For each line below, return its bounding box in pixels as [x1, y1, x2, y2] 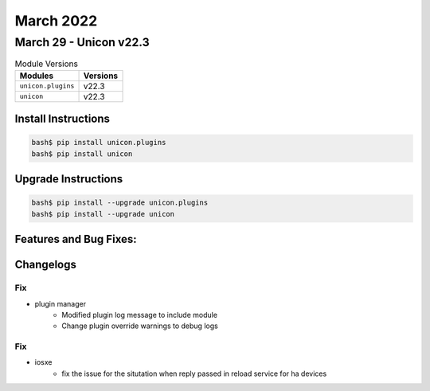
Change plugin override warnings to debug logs [61, 321, 218, 330]
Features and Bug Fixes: [14, 233, 137, 246]
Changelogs [14, 258, 77, 272]
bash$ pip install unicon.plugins [31, 138, 166, 147]
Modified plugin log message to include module [61, 310, 218, 319]
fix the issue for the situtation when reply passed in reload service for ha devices [61, 369, 327, 378]
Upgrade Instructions [14, 172, 123, 186]
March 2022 [14, 12, 98, 29]
